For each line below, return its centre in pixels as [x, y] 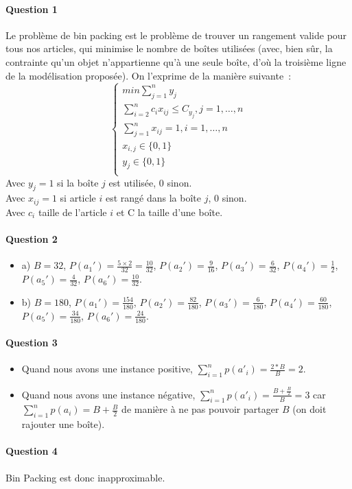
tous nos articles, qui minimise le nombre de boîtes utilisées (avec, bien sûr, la [169, 48]
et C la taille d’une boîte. [169, 212]
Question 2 [32, 239]
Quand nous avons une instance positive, [107, 369]
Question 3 [32, 343]
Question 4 [32, 451]
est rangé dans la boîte [153, 198]
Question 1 [32, 9]
